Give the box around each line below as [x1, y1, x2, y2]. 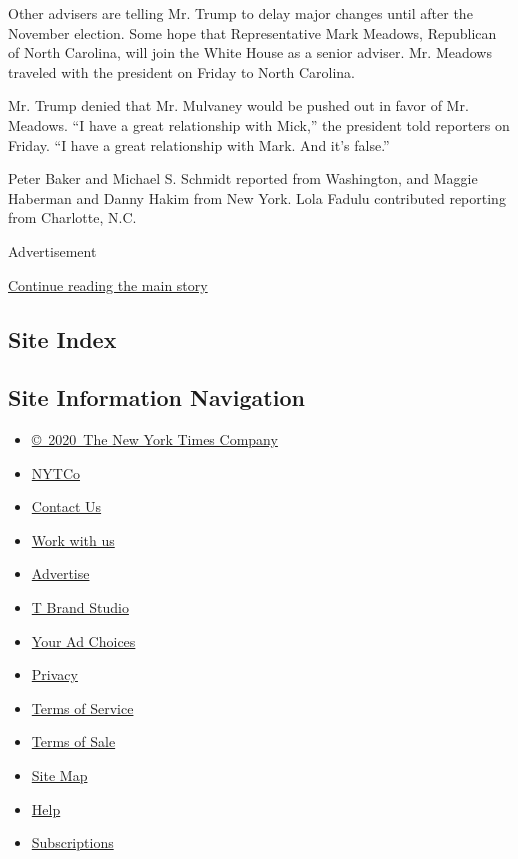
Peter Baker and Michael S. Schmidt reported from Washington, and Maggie [8, 168, 478, 189]
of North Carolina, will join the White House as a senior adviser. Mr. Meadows [8, 42, 492, 63]
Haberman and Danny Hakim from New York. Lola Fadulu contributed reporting [8, 187, 506, 208]
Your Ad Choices [31, 630, 136, 651]
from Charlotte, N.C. [8, 207, 137, 228]
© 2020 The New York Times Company [31, 429, 278, 450]
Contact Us [31, 496, 102, 517]
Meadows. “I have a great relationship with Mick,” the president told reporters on [8, 114, 510, 135]
